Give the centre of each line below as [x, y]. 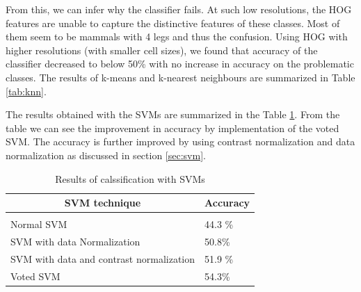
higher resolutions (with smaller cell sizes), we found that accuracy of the [162, 50]
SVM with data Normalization [75, 242]
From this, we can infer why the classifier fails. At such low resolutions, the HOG [179, 9]
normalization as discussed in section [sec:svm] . [106, 155]
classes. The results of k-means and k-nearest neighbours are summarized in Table [180, 77]
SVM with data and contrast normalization [103, 258]
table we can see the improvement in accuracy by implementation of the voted [173, 128]
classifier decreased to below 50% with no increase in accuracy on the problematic [180, 64]
